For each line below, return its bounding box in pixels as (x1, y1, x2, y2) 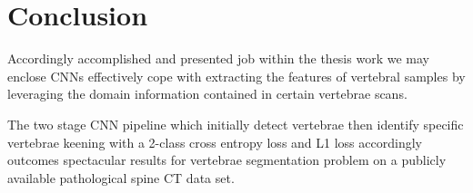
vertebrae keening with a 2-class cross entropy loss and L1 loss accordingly (7, 132, 422, 151)
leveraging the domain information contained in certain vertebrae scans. (7, 84, 408, 103)
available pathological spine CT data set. (7, 168, 235, 187)
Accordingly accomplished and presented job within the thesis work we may (7, 49, 429, 68)
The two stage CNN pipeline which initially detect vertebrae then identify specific (7, 114, 464, 133)
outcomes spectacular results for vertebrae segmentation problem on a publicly (7, 150, 447, 169)
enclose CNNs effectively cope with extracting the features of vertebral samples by (7, 66, 466, 85)
